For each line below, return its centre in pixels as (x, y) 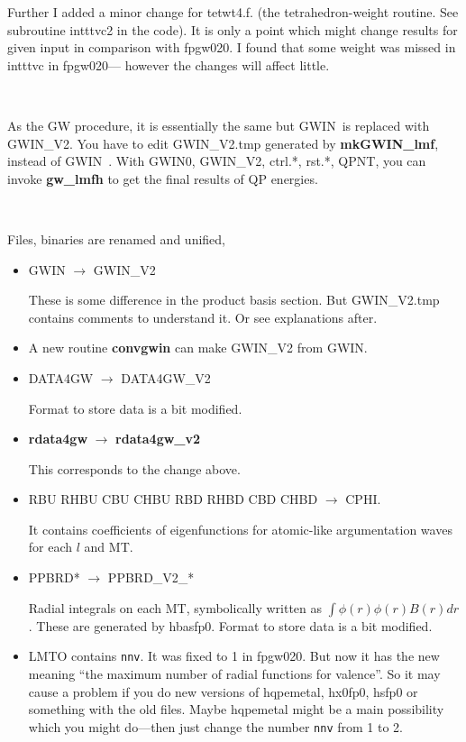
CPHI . (363, 499)
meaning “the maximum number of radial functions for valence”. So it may (234, 673)
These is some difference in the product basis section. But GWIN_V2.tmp (234, 300)
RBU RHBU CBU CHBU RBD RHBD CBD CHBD (173, 499)
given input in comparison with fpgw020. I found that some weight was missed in (232, 47)
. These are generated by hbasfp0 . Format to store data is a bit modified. (230, 625)
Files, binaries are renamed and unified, (116, 238)
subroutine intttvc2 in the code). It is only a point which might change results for (233, 29)
